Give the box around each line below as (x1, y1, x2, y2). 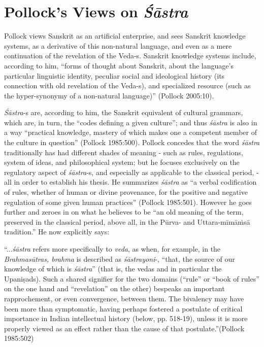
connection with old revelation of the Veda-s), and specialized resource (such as (4, 80, 251, 91)
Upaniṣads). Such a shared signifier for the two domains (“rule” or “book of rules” (4, 273, 259, 284)
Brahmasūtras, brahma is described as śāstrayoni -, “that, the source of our (4, 253, 235, 264)
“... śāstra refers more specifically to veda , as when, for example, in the (4, 244, 221, 254)
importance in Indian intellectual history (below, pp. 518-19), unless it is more (4, 313, 248, 324)
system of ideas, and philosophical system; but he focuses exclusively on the (4, 157, 240, 167)
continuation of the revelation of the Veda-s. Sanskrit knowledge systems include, (4, 50, 256, 61)
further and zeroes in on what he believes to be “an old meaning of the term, (4, 206, 244, 217)
